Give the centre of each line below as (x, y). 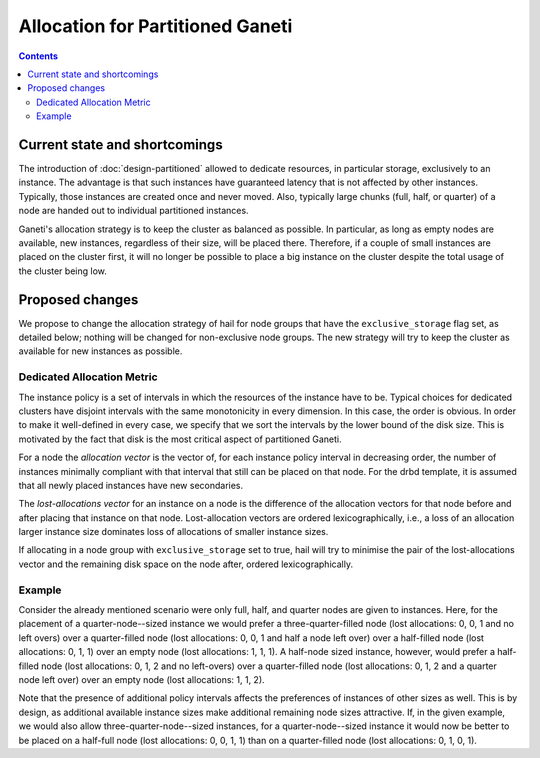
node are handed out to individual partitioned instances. (133, 211)
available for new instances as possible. (100, 351)
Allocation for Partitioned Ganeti (155, 26)
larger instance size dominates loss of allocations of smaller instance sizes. (173, 532)
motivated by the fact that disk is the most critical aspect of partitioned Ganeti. (180, 439)
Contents (38, 56)
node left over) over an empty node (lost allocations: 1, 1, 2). (141, 679)
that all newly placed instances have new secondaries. (131, 485)
